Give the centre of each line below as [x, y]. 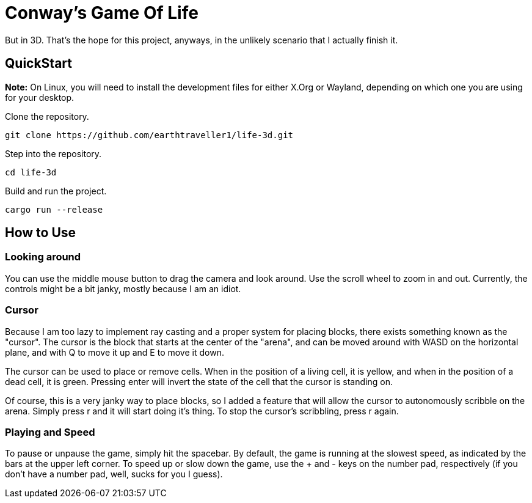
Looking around [43, 257]
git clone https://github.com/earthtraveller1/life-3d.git [149, 135]
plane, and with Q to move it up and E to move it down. [115, 352]
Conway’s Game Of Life [102, 13]
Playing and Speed [50, 432]
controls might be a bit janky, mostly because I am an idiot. [123, 288]
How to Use [41, 233]
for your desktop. [40, 97]
